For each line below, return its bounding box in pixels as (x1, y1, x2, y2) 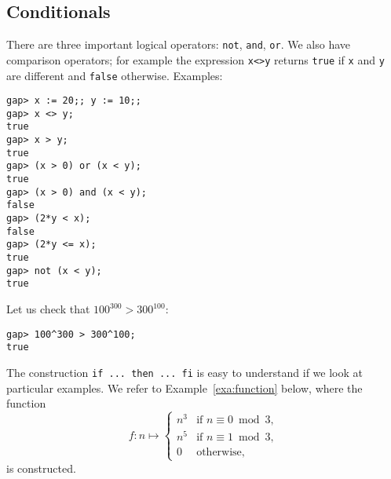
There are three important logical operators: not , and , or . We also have (6, 36, 351, 53)
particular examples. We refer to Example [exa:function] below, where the (6, 379, 363, 396)
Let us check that (6, 301, 90, 317)
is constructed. (6, 459, 76, 476)
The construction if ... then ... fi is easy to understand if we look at (6, 364, 363, 380)
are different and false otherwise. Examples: (6, 67, 223, 83)
